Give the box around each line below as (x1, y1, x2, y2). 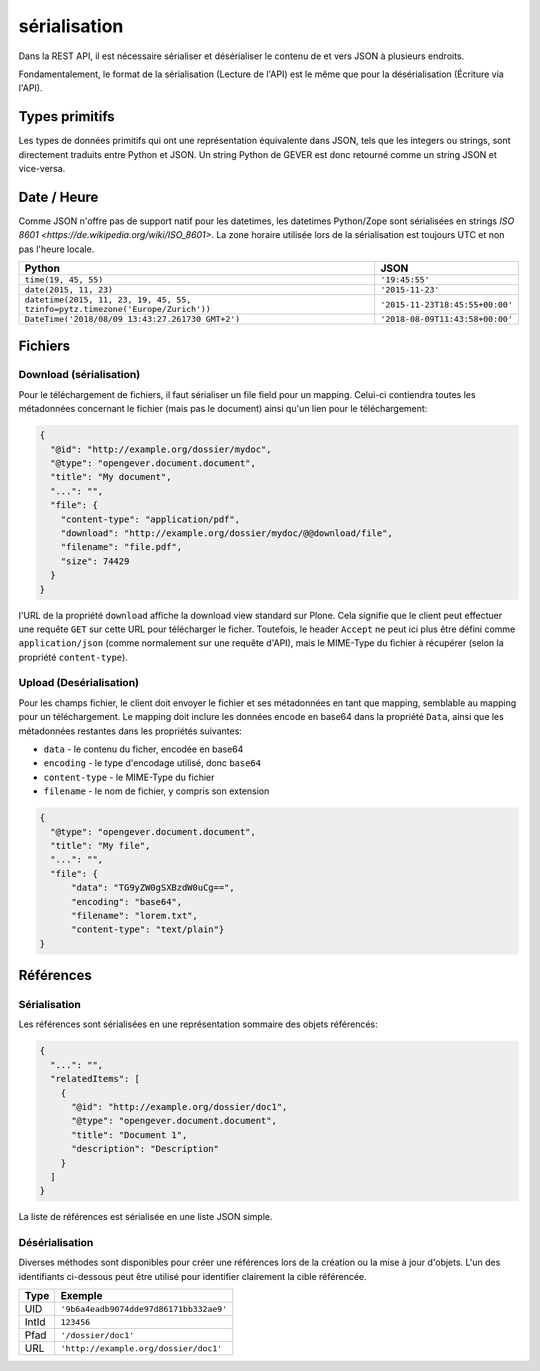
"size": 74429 (60, 555, 130, 567)
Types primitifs (18, 108, 115, 125)
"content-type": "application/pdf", (60, 513, 240, 525)
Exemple (60, 1289, 103, 1303)
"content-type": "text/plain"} (71, 924, 225, 935)
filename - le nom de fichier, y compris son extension (43, 785, 270, 797)
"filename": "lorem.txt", (71, 910, 199, 921)
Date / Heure (18, 188, 99, 205)
